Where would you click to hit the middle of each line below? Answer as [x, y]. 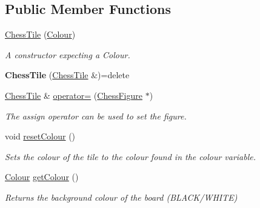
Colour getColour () [42, 177]
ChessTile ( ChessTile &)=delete [67, 75]
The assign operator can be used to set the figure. [96, 116]
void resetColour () [40, 136]
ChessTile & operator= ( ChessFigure [74, 95]
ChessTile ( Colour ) [40, 34]
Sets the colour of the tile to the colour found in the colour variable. [131, 156]
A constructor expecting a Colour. [68, 54]
